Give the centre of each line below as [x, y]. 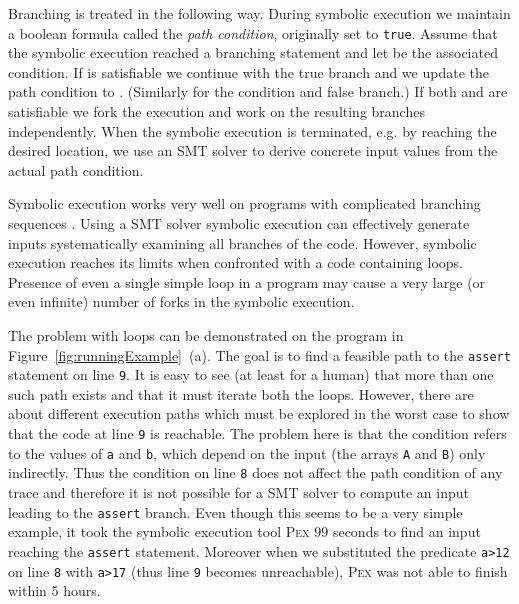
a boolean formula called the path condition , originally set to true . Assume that [253, 32]
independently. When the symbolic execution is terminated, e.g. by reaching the [252, 130]
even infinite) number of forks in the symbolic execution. [181, 301]
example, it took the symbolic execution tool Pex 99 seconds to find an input [244, 531]
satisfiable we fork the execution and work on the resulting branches [216, 111]
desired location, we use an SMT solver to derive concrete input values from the [253, 150]
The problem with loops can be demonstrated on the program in [206, 334]
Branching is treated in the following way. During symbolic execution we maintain [259, 13]
